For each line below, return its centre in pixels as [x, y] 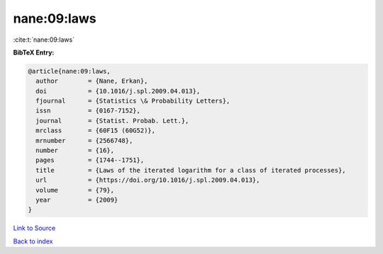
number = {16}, [75, 151]
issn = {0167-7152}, [88, 111]
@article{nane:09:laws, [70, 71]
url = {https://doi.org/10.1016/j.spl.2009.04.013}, [148, 180]
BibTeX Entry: [34, 52]
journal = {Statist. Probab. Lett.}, [112, 121]
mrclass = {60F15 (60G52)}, [96, 131]
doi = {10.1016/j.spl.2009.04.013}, [118, 91]
